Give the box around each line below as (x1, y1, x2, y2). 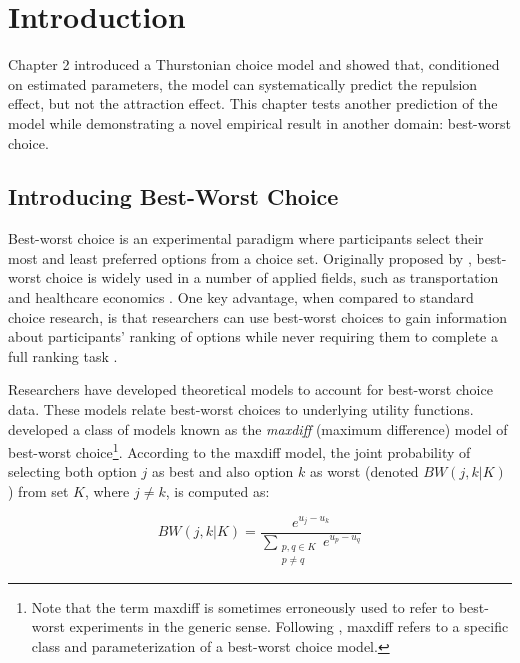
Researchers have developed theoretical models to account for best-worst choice (8, 379, 493, 400)
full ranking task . (8, 345, 118, 366)
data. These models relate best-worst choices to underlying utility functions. (8, 399, 474, 420)
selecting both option (8, 461, 137, 482)
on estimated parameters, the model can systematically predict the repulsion (8, 73, 478, 94)
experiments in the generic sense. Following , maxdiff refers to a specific (69, 616, 509, 637)
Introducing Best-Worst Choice (8, 181, 339, 212)
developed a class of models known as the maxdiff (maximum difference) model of (8, 418, 508, 439)
